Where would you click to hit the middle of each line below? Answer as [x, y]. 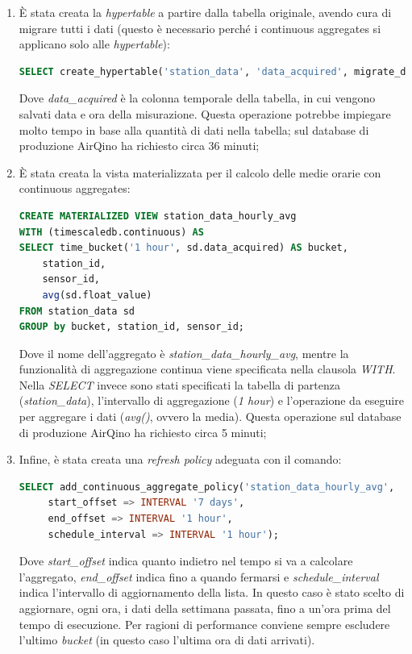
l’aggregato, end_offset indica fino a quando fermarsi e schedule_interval [199, 576]
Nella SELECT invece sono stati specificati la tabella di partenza [179, 384]
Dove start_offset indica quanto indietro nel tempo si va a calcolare [186, 561]
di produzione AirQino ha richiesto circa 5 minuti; [143, 432]
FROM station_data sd [77, 311]
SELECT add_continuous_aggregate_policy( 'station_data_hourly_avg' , [207, 487]
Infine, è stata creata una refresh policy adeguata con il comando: [180, 459]
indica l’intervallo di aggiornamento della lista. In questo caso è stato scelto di [212, 592]
